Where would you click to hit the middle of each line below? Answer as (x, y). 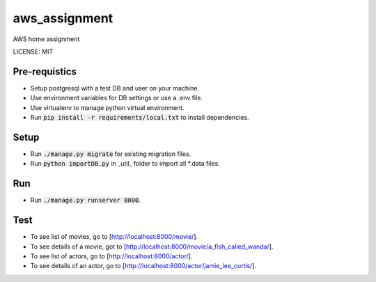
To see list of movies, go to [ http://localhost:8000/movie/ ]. (114, 237)
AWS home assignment (46, 39)
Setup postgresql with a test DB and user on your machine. (115, 88)
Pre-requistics (45, 71)
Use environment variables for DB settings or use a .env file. (117, 98)
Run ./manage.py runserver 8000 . (85, 200)
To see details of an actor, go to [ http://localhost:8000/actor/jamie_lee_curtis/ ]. (143, 266)
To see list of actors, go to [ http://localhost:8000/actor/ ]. (111, 256)
